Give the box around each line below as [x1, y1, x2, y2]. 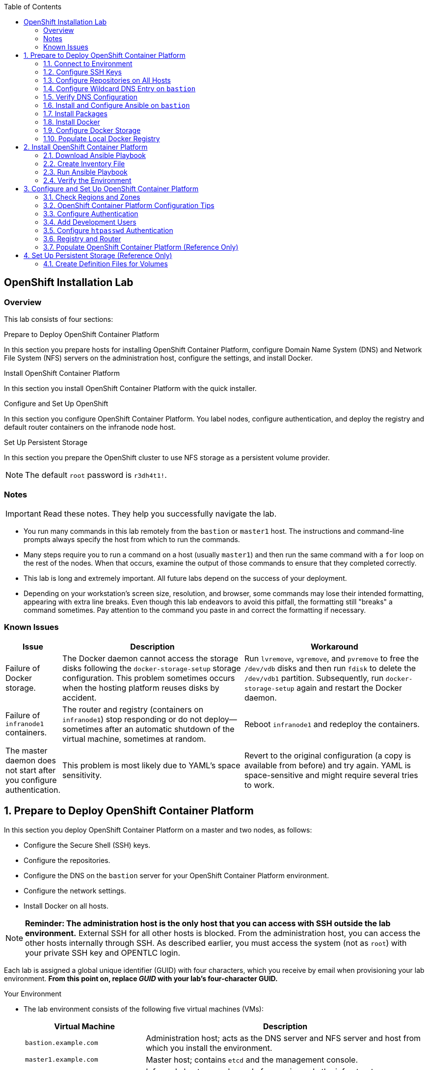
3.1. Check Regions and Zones [43, 193, 140, 201]
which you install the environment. [146, 1043, 272, 1053]
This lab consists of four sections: [4, 315, 113, 324]
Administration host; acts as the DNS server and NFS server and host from [146, 1033, 421, 1043]
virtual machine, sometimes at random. [62, 733, 206, 744]
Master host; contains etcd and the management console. [146, 1054, 358, 1065]
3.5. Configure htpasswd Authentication [43, 226, 173, 235]
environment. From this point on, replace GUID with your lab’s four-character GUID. [4, 974, 278, 983]
